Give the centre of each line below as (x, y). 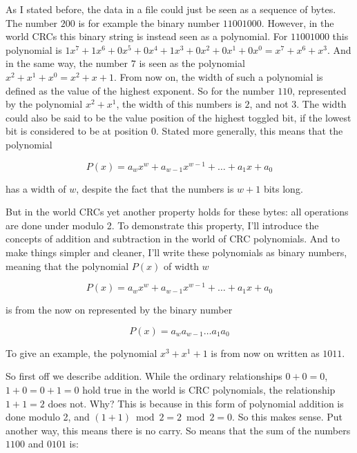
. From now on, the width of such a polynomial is (218, 76)
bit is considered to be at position (77, 131)
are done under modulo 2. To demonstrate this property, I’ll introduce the (162, 225)
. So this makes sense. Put (288, 417)
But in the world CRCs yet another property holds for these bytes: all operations (177, 212)
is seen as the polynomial (192, 63)
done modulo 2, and (48, 417)
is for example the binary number (149, 22)
